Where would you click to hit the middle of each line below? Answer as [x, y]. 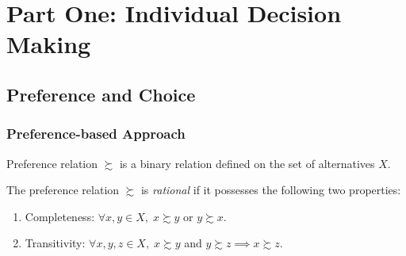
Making [49, 44]
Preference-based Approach [96, 134]
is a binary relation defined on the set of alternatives [247, 163]
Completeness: [60, 216]
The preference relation [63, 190]
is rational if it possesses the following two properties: [271, 190]
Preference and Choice [101, 94]
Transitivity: [55, 243]
